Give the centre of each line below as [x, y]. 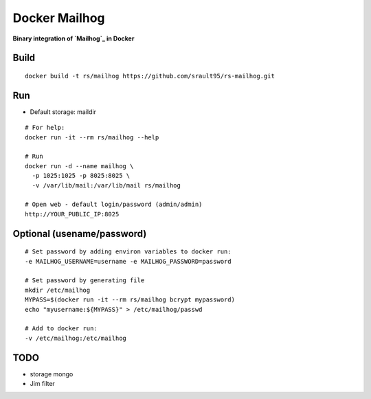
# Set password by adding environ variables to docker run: [128, 252]
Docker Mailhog [59, 18]
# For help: [45, 128]
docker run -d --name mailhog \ [79, 166]
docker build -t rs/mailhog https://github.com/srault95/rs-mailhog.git [150, 76]
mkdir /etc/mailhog [58, 290]
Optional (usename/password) [80, 233]
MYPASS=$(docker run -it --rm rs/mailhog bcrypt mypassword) [130, 300]
